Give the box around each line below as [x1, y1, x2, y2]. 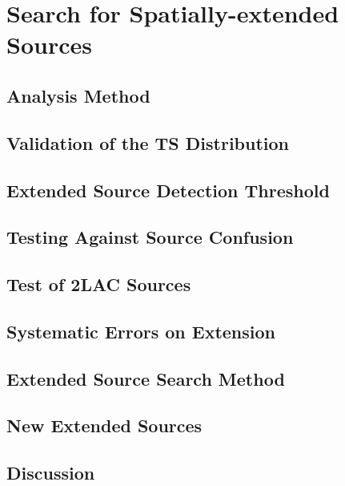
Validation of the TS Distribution [6, 130, 290, 155]
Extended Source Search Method [6, 366, 285, 391]
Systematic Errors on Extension [6, 318, 276, 343]
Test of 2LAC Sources [6, 272, 191, 297]
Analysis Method [6, 83, 150, 107]
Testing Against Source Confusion [6, 225, 294, 249]
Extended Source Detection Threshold [6, 177, 330, 202]
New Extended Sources [6, 413, 203, 438]
